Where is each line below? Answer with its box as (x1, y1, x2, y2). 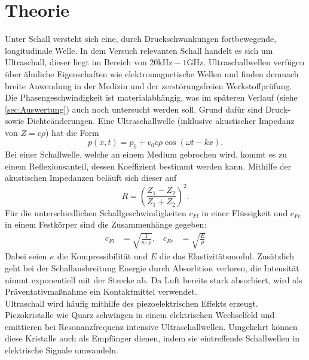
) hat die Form (45, 126, 99, 138)
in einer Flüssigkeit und (201, 206, 288, 219)
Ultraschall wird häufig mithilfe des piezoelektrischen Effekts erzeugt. (5, 297, 258, 309)
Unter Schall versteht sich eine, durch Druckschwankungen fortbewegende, (5, 32, 277, 45)
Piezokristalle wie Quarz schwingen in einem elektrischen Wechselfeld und (5, 308, 275, 321)
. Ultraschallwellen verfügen (203, 56, 305, 68)
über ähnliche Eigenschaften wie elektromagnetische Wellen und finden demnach (5, 67, 299, 80)
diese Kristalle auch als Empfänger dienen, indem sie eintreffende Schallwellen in (5, 332, 299, 344)
